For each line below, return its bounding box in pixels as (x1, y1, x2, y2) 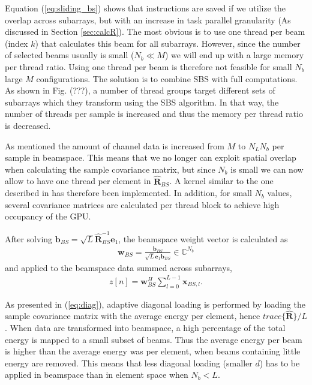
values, (267, 187, 292, 199)
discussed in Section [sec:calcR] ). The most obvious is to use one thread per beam (5, 25, 305, 38)
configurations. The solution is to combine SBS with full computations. (36, 72, 298, 85)
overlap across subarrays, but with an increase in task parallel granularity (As (5, 13, 291, 26)
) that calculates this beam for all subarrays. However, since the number (35, 37, 301, 49)
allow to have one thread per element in (5, 175, 151, 187)
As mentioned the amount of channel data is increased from (5, 139, 224, 152)
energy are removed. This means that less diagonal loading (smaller (5, 356, 253, 369)
